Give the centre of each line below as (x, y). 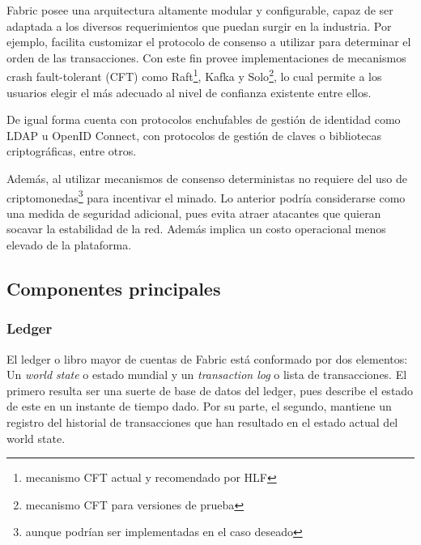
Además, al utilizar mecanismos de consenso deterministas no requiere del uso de (207, 178)
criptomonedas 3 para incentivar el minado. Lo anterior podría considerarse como (206, 196)
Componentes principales (114, 289)
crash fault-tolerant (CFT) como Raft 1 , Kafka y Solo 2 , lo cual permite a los (194, 75)
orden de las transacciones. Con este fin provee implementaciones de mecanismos (206, 57)
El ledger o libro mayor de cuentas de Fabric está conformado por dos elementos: (207, 358)
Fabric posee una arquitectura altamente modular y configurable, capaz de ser (200, 10)
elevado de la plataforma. (69, 245)
